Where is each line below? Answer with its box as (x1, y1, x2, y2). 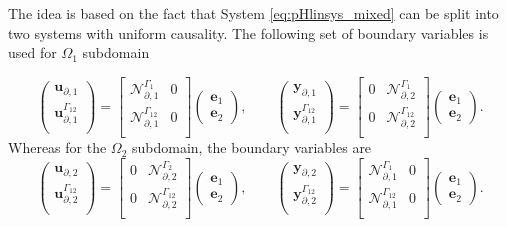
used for (8, 42, 57, 63)
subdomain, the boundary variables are (131, 137, 372, 158)
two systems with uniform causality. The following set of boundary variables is (8, 22, 489, 43)
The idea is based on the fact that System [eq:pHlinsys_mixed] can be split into (8, 3, 499, 23)
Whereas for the (8, 137, 107, 158)
